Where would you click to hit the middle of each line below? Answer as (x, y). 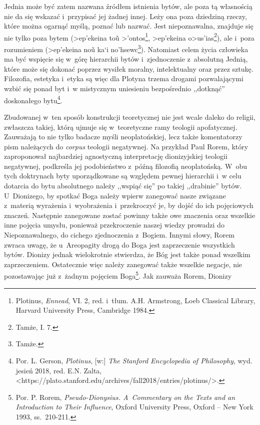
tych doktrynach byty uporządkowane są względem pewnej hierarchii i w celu (123, 176)
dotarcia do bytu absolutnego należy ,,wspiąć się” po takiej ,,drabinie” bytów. (123, 186)
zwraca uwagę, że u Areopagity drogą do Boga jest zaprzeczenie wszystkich (119, 244)
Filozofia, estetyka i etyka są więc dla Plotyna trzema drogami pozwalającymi (124, 78)
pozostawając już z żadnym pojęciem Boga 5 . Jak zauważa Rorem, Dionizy (118, 275)
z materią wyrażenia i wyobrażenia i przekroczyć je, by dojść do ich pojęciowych (129, 205)
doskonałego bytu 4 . (33, 99)
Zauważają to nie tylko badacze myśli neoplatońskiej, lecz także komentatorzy (123, 137)
